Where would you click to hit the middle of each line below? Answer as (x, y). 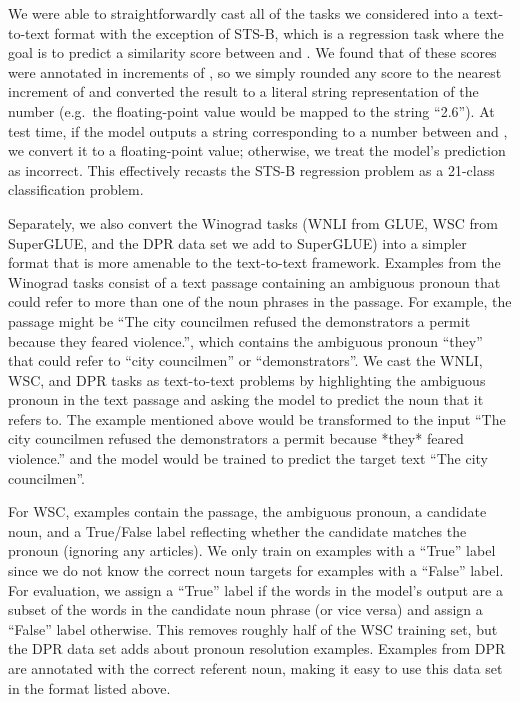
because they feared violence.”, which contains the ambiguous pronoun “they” (245, 340)
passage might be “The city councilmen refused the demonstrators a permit (239, 320)
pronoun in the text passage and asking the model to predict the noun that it (246, 399)
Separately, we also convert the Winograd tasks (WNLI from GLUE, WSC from (253, 222)
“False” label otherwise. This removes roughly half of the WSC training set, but (253, 628)
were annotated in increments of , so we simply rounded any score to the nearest (255, 71)
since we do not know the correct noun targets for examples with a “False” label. (256, 570)
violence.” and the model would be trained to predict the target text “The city (248, 458)
